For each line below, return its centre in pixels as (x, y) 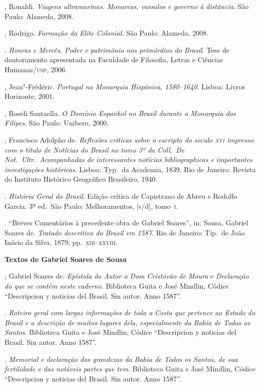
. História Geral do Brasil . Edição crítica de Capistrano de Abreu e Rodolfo (121, 196)
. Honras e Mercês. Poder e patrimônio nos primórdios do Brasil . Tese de (117, 49)
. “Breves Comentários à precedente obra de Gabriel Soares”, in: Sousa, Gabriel (126, 223)
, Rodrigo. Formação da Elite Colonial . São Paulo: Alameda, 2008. (107, 33)
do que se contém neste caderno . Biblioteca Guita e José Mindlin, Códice (117, 286)
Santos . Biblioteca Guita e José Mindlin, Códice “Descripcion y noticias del (120, 332)
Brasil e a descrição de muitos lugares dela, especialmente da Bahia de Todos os (127, 322)
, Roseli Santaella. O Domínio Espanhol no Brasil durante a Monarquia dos (120, 113)
